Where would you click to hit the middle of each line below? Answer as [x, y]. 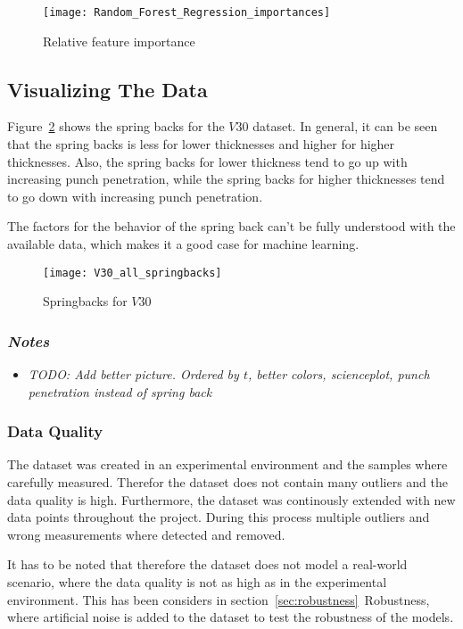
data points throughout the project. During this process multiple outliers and [219, 517]
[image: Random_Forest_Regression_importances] [187, 12]
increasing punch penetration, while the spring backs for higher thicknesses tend [226, 179]
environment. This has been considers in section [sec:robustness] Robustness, [219, 599]
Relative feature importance [119, 41]
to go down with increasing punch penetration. [135, 196]
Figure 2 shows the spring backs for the [116, 126]
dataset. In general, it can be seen [345, 126]
